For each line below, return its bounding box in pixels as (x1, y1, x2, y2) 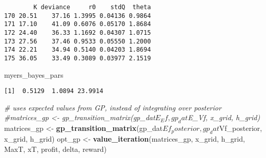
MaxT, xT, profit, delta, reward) (4, 143, 107, 154)
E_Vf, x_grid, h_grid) (188, 112, 260, 123)
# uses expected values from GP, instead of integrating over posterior (4, 102, 221, 112)
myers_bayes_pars (4, 69, 64, 80)
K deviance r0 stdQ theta (33, 4, 151, 11)
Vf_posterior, (219, 123, 262, 133)
